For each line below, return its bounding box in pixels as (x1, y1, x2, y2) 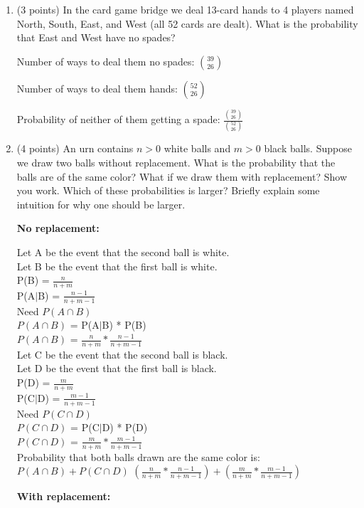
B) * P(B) (102, 317, 146, 332)
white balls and (164, 141, 231, 156)
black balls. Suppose (264, 141, 352, 156)
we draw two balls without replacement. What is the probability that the (16, 155, 336, 169)
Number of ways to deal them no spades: (16, 53, 195, 68)
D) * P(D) (102, 420, 148, 435)
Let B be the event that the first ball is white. (16, 258, 218, 273)
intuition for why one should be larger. (16, 196, 186, 211)
